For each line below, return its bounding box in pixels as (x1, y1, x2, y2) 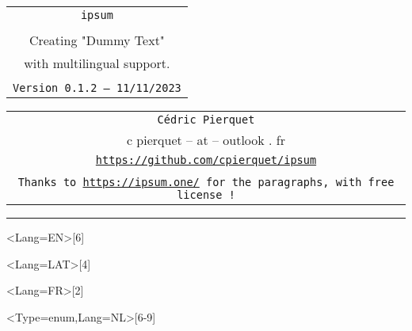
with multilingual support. (24, 54, 170, 72)
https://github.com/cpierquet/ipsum (95, 154, 317, 166)
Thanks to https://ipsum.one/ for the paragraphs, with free (17, 176, 395, 188)
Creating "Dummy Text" (29, 31, 165, 49)
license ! (177, 188, 235, 201)
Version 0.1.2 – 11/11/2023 (13, 82, 181, 94)
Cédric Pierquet (157, 113, 255, 126)
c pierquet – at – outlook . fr (126, 131, 286, 149)
